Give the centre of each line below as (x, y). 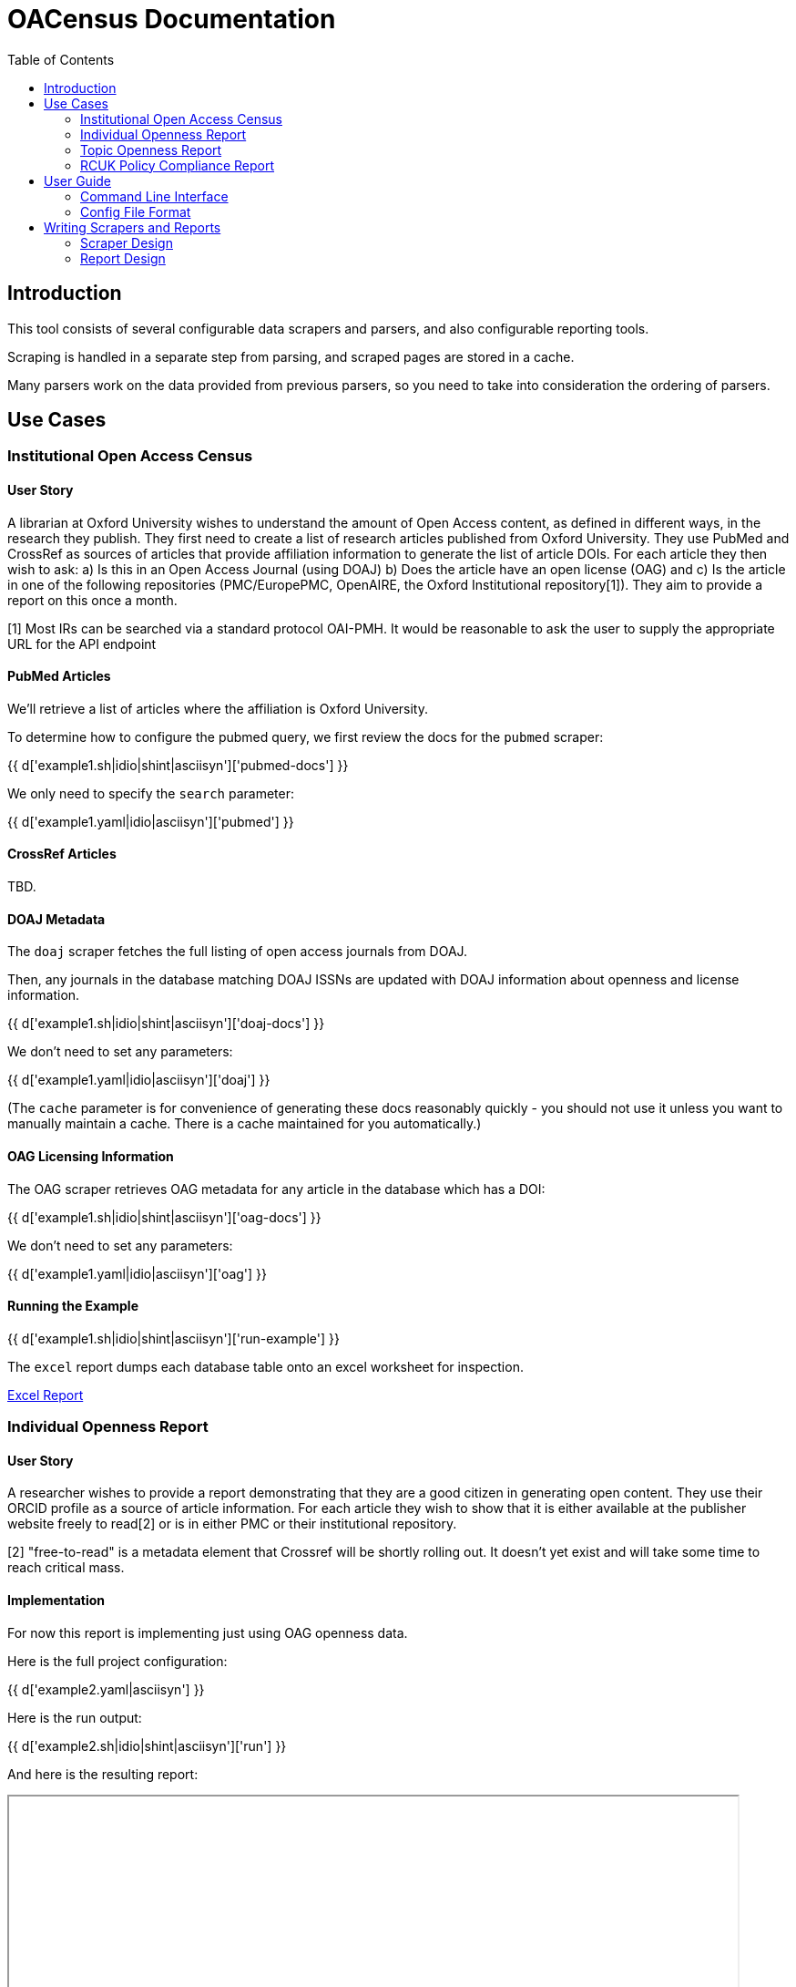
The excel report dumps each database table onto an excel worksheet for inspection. (265, 1366)
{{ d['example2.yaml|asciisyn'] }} (106, 1689)
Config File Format (136, 211)
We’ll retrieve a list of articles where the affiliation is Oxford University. (218, 708)
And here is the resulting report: (103, 1774)
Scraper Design (127, 242)
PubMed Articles (59, 676)
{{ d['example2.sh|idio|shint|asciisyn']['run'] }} (147, 1745)
